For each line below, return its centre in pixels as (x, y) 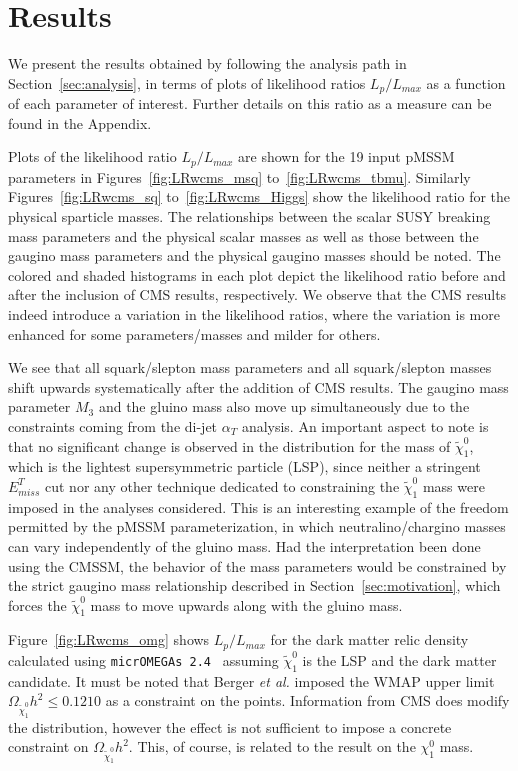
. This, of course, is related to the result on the (272, 746)
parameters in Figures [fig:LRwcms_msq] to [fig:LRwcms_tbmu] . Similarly (239, 176)
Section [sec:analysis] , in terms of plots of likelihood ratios (187, 82)
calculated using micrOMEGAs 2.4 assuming (143, 659)
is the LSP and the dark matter (399, 659)
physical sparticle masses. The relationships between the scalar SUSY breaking (249, 216)
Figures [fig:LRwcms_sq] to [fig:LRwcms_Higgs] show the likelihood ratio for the (259, 196)
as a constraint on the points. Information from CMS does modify (307, 700)
